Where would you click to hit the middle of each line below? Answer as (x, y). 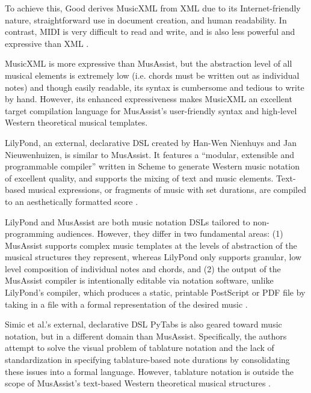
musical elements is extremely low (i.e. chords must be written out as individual (152, 75)
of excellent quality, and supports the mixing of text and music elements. (139, 178)
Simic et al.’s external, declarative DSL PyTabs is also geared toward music (143, 324)
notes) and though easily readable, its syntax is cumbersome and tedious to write (155, 87)
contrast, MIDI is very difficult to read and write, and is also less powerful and (150, 32)
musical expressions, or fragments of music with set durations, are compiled (167, 190)
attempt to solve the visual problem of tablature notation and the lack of (140, 348)
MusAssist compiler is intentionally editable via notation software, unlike (139, 280)
